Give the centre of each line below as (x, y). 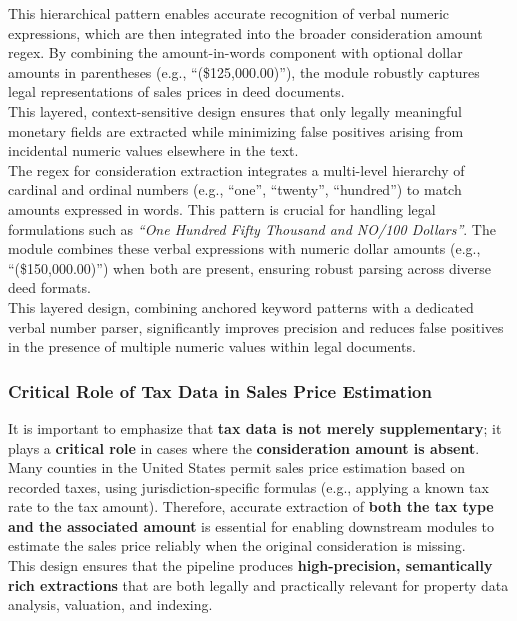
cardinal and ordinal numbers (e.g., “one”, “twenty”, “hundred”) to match (235, 189)
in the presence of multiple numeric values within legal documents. (212, 346)
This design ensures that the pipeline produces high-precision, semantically (250, 565)
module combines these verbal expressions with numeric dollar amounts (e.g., (244, 248)
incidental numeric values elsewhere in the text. (153, 150)
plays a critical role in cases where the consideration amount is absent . (244, 447)
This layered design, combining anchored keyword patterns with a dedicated (241, 306)
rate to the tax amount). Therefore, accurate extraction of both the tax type (251, 506)
